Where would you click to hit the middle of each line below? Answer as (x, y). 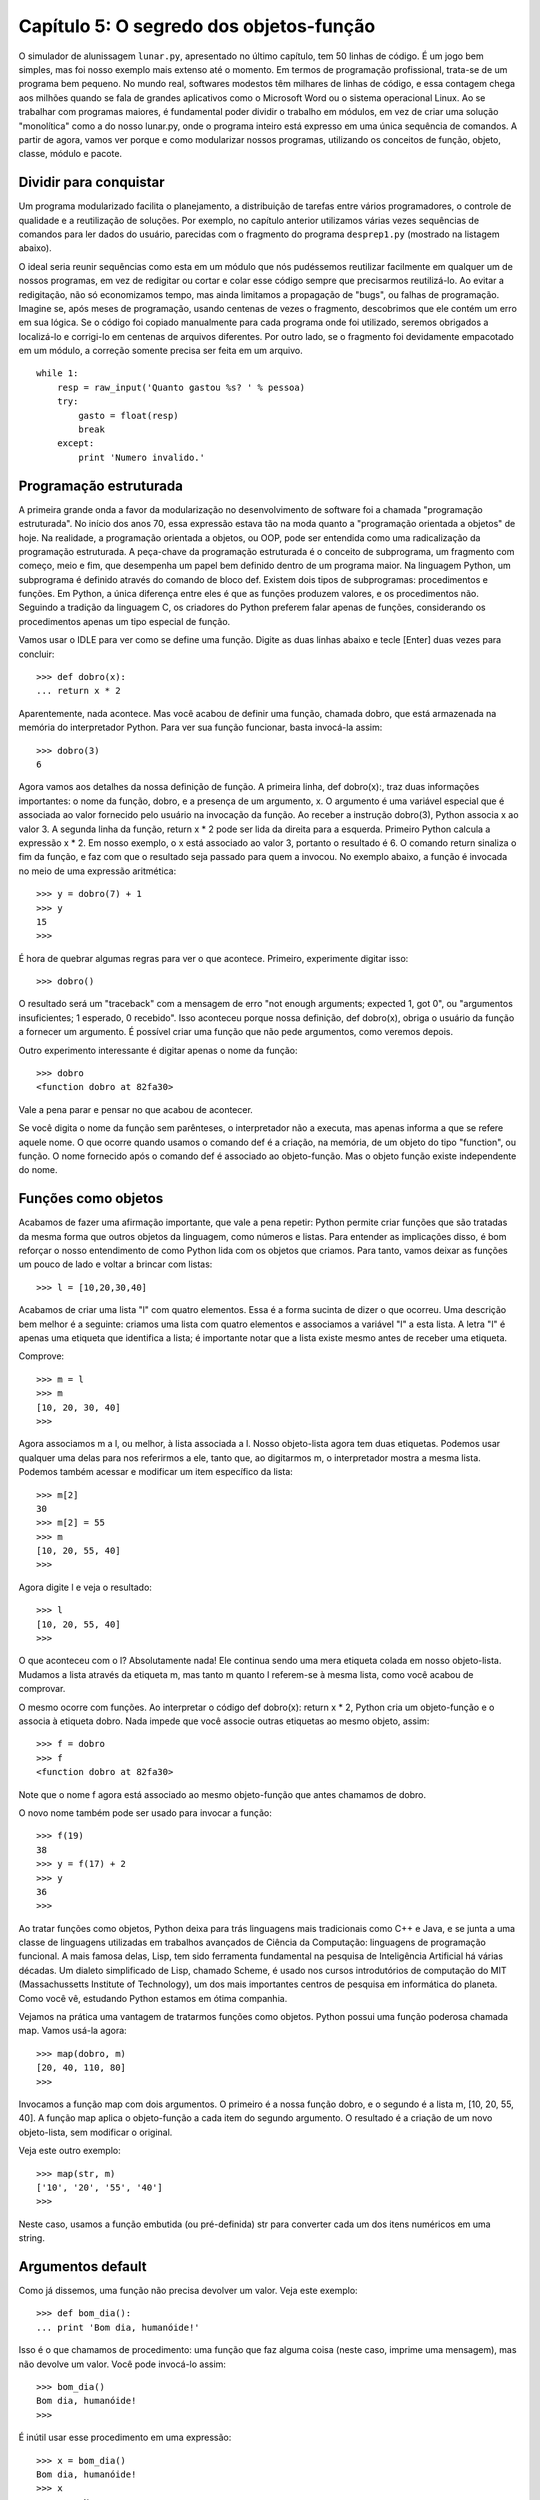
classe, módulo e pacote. (70, 154)
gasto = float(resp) (128, 415)
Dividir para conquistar (91, 182)
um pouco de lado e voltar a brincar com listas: (115, 1264)
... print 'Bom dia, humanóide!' (118, 2327)
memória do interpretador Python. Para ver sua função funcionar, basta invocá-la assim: (200, 727)
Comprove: (41, 1356)
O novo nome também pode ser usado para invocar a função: (145, 1812)
